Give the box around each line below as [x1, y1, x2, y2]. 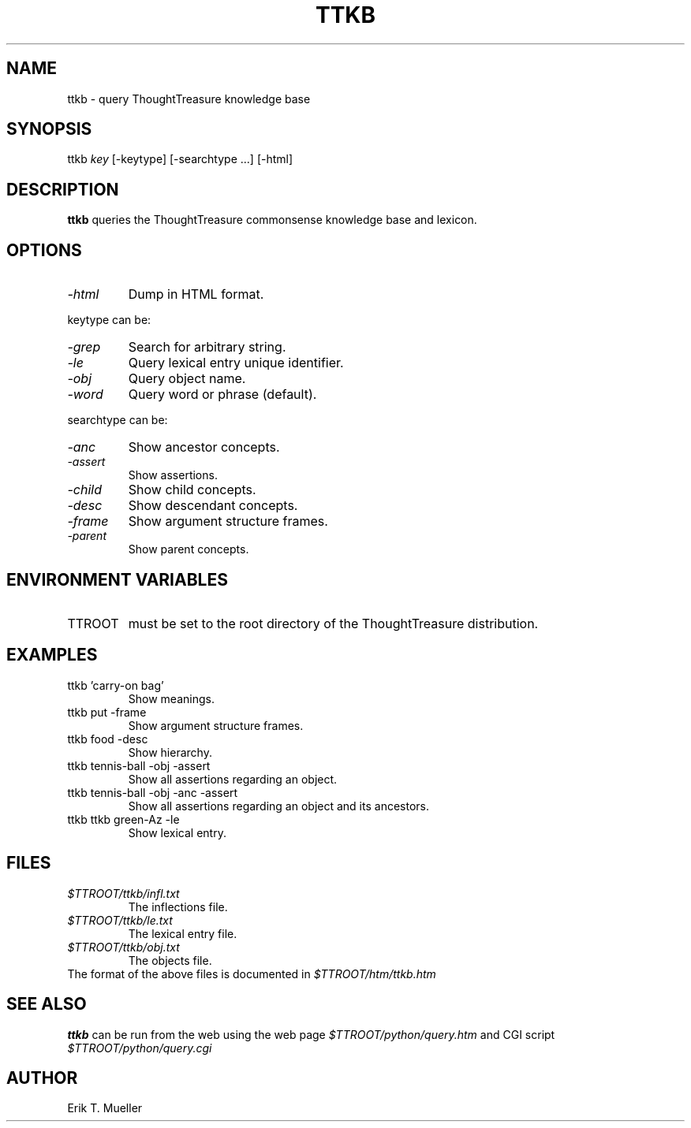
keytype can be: [67, 313, 151, 327]
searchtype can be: [67, 413, 168, 427]
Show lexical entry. [128, 825, 226, 839]
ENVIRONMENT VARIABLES [6, 569, 228, 590]
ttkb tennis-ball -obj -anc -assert [67, 785, 237, 799]
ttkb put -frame [67, 705, 147, 719]
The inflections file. [128, 899, 228, 914]
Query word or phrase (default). [128, 386, 317, 403]
